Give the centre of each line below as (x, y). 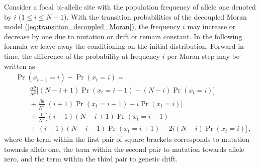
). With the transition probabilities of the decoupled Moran (155, 16)
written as (20, 66)
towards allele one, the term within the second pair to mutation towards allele (124, 149)
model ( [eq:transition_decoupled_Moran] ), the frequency (92, 26)
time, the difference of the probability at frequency (82, 56)
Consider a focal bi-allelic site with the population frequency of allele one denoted (130, 7)
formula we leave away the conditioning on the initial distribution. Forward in (124, 46)
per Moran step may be (203, 56)
